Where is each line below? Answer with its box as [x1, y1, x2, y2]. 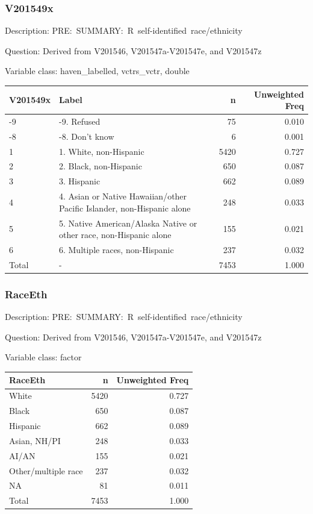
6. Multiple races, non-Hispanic [58, 243, 174, 256]
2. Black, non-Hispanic [58, 160, 142, 172]
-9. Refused [58, 114, 101, 127]
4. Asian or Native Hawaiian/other [58, 190, 187, 202]
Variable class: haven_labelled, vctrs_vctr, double [5, 64, 190, 77]
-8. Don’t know [58, 130, 114, 142]
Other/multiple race [9, 464, 83, 477]
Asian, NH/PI [9, 434, 61, 447]
